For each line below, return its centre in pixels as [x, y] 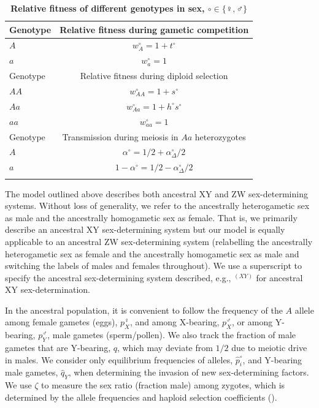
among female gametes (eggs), [61, 322]
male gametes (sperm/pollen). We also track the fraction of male [174, 335]
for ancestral [279, 277]
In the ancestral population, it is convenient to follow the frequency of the [144, 310]
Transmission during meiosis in [120, 136]
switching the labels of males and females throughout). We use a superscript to [154, 266]
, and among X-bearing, [175, 322]
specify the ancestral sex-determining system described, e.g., [118, 277]
